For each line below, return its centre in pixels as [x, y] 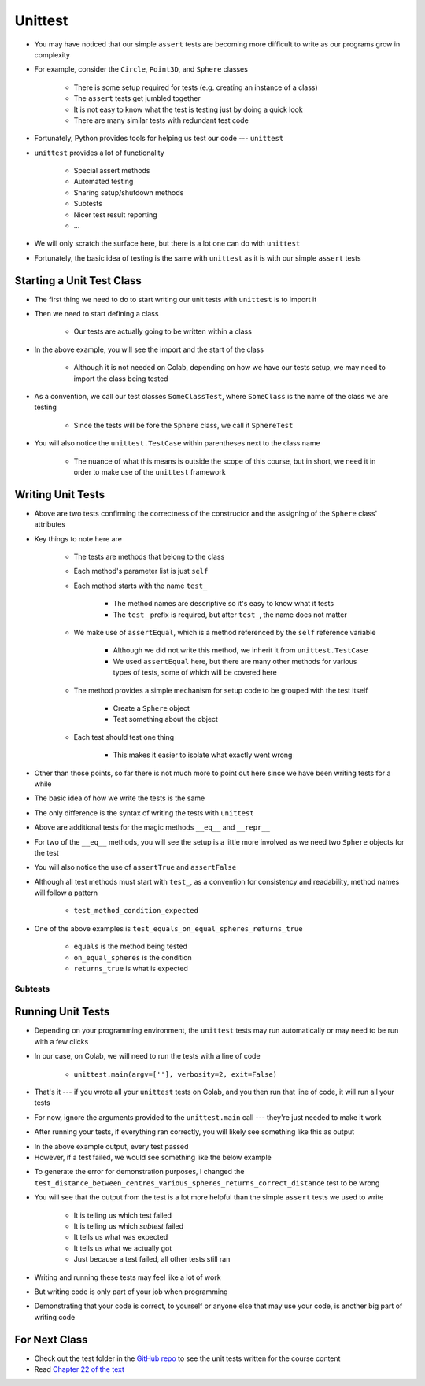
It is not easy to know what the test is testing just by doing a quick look [188, 109]
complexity [52, 54]
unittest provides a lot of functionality [99, 153]
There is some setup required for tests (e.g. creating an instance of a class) [196, 87]
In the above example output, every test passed [111, 1146]
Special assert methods [112, 171]
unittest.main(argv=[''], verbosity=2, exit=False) [176, 1074]
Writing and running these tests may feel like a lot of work [128, 1277]
